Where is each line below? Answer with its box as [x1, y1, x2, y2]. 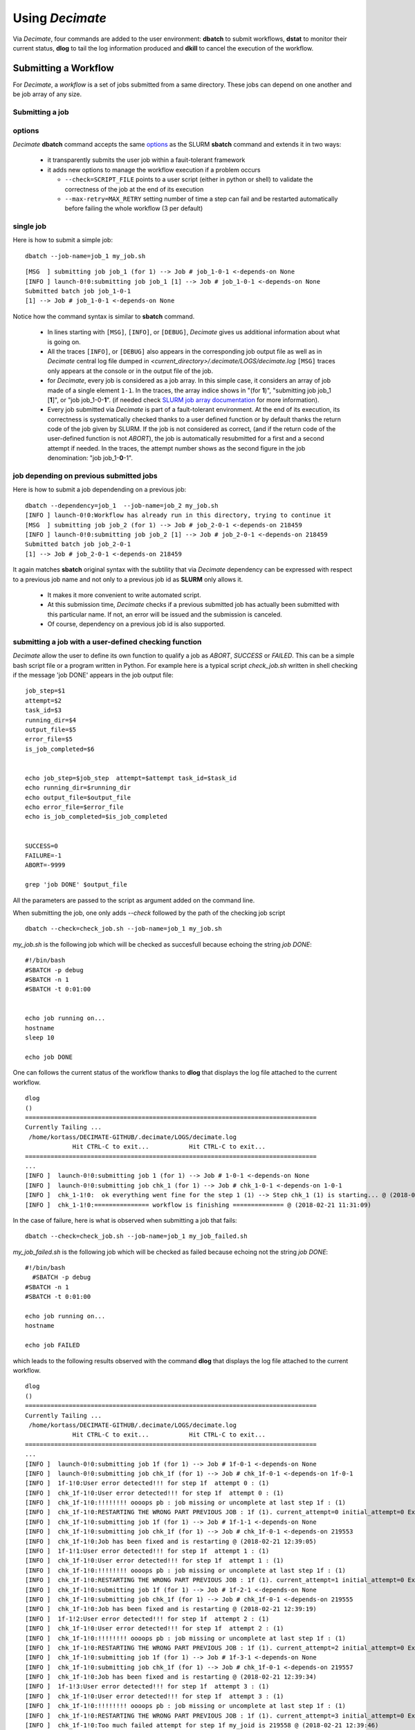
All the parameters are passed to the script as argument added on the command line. [12, 896, 255, 904]
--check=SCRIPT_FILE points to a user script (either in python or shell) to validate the [64, 175, 314, 183]
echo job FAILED [25, 1341, 80, 1349]
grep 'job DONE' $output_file [25, 881, 128, 889]
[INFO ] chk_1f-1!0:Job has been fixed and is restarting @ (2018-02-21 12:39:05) [25, 1537, 317, 1545]
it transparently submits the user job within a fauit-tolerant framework [47, 156, 246, 164]
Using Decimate [12, 10, 107, 26]
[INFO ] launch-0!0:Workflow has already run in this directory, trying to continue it [25, 511, 332, 519]
